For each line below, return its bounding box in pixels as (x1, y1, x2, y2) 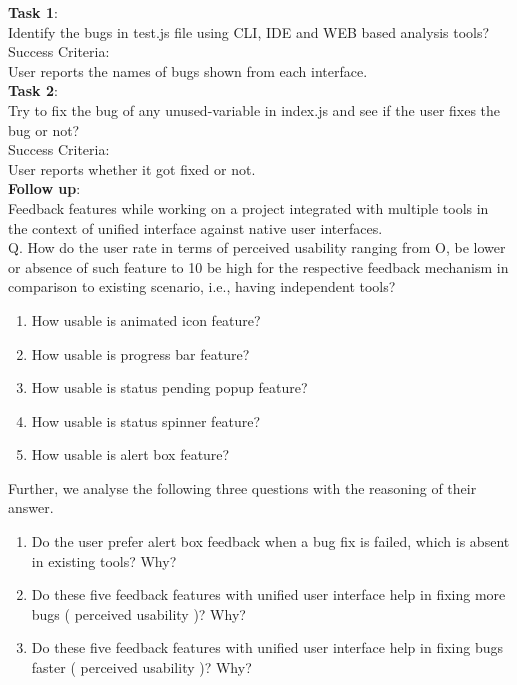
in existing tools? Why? (31, 550, 177, 571)
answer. (8, 497, 54, 518)
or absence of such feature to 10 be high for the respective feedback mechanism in (8, 256, 509, 277)
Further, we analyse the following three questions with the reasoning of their (8, 477, 477, 498)
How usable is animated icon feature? (31, 309, 261, 330)
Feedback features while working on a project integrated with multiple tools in (8, 197, 489, 218)
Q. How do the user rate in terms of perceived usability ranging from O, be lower (8, 237, 506, 258)
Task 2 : (8, 80, 58, 101)
